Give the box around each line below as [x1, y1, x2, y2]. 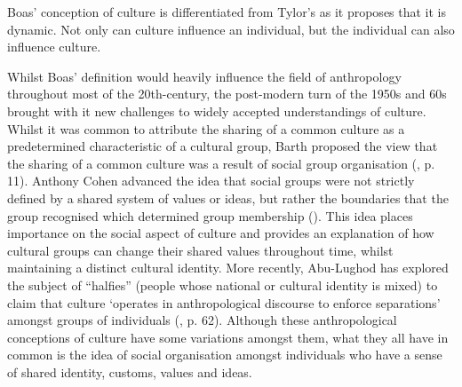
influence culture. [7, 37, 101, 56]
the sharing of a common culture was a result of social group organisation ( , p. [7, 154, 435, 172]
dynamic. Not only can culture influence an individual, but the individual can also [7, 20, 455, 38]
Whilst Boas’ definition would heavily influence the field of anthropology [7, 67, 402, 85]
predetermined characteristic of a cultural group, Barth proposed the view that [7, 137, 438, 155]
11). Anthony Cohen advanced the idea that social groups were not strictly [7, 171, 415, 190]
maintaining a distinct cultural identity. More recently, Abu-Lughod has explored [7, 258, 449, 277]
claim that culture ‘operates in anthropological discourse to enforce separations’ [7, 293, 441, 312]
